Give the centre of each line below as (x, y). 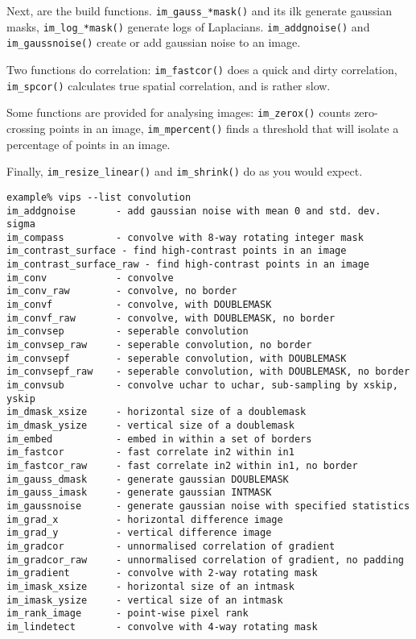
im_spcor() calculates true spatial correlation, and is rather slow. (169, 85)
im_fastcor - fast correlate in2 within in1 (150, 452)
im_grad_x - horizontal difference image (145, 519)
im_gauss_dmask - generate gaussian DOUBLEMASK (148, 479)
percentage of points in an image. (89, 144)
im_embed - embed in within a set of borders (159, 439)
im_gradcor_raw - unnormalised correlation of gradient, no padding (205, 560)
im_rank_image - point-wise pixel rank (128, 614)
